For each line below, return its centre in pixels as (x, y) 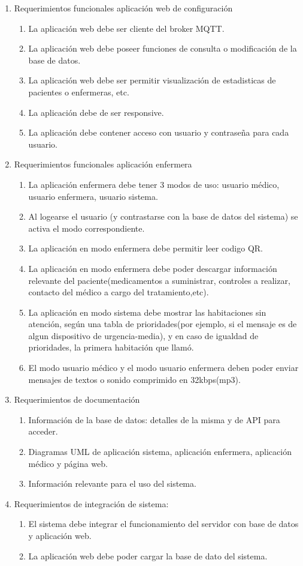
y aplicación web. (60, 535)
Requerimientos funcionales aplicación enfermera (103, 164)
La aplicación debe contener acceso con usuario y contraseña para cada (159, 132)
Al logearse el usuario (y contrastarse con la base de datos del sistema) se (163, 216)
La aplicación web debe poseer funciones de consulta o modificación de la (163, 48)
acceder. (43, 431)
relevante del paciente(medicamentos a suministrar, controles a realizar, (159, 280)
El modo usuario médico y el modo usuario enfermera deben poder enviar (163, 368)
